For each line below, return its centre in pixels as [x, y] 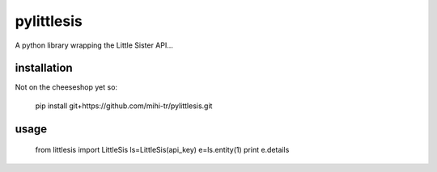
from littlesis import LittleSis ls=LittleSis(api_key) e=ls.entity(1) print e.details [162, 150]
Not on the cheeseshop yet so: [66, 87]
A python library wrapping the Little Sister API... [94, 45]
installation [44, 68]
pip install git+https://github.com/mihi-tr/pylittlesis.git [124, 106]
